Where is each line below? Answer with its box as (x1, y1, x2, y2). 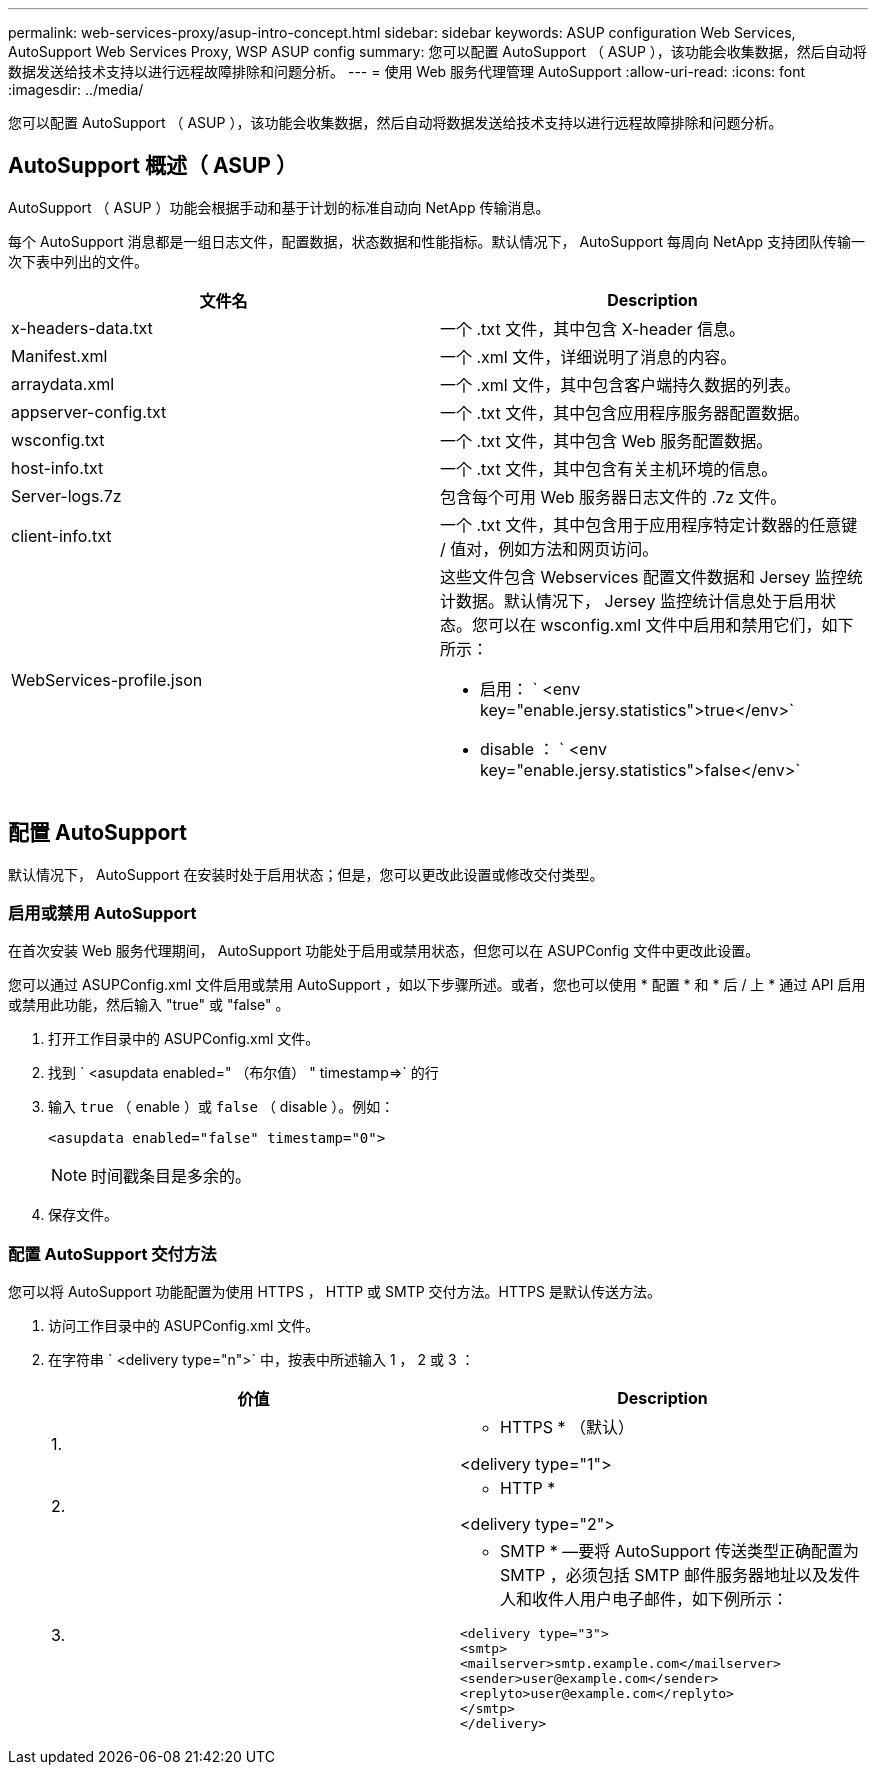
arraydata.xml (11, 373, 115, 394)
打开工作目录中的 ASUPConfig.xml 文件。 (48, 1030, 320, 1048)
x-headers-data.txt (11, 317, 153, 338)
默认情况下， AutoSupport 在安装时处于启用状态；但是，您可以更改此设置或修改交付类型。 (8, 865, 604, 883)
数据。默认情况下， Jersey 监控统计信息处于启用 (456, 590, 820, 611)
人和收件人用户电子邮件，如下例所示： (500, 1589, 789, 1610)
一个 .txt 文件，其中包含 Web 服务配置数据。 (440, 430, 773, 451)
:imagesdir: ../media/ (8, 81, 144, 98)
